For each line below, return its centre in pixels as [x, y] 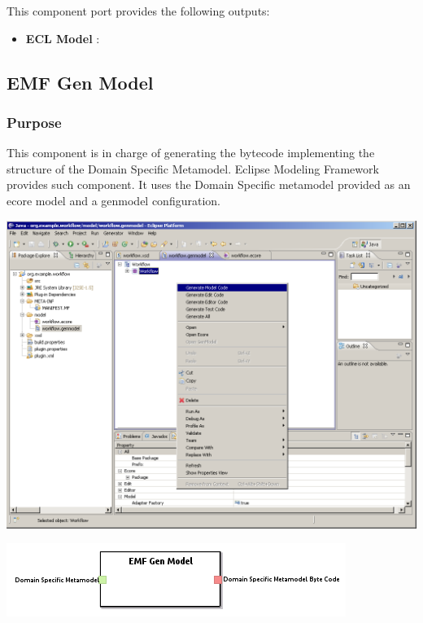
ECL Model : [63, 38]
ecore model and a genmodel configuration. [113, 200]
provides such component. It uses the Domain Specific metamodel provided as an [209, 184]
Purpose [34, 122]
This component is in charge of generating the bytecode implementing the [191, 153]
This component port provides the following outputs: [138, 11]
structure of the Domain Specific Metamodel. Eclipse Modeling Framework [193, 168]
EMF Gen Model [80, 82]
